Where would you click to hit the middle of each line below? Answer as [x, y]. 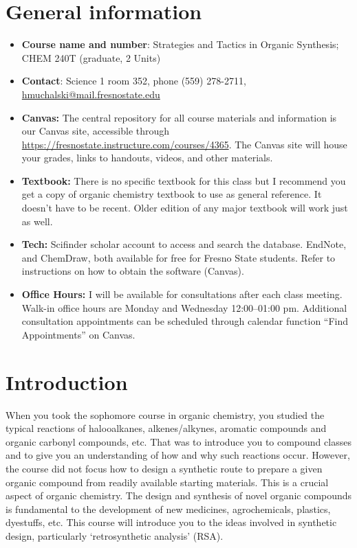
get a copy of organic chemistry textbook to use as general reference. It [172, 194]
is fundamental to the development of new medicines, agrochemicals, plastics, [168, 509]
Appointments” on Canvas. [78, 334]
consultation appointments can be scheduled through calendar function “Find [185, 321]
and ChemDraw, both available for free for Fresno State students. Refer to [178, 257]
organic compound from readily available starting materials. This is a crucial [167, 482]
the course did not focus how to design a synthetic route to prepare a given [164, 468]
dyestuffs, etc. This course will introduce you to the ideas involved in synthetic [171, 522]
